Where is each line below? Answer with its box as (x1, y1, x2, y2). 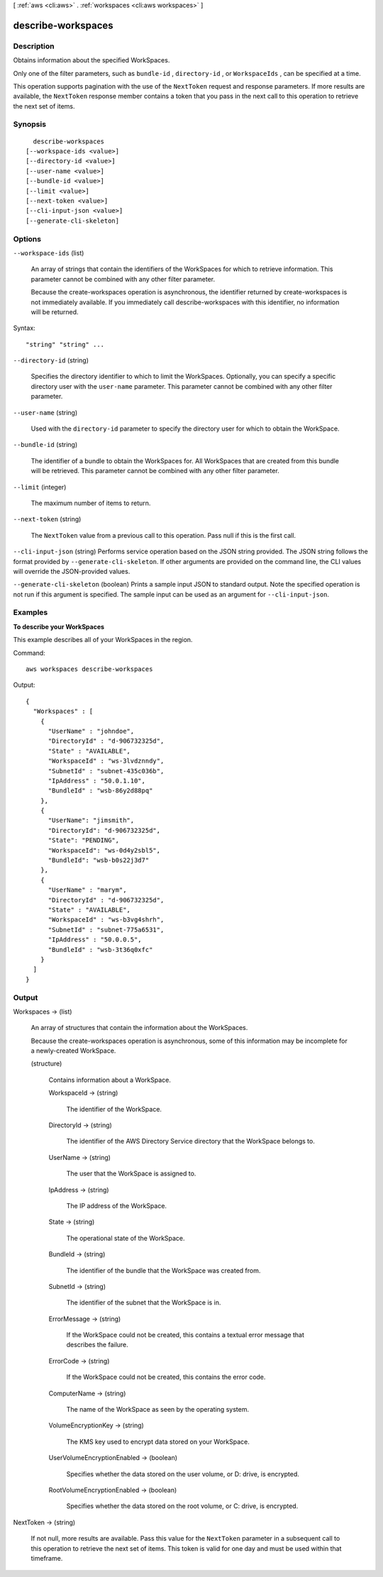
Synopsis (13, 119, 46, 129)
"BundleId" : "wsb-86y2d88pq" (48, 787, 153, 795)
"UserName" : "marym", (48, 886, 127, 894)
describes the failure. (66, 1341, 129, 1349)
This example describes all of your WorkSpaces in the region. (13, 636, 193, 644)
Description (13, 41, 55, 51)
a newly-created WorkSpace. (30, 1046, 116, 1055)
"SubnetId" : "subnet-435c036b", (48, 767, 165, 775)
